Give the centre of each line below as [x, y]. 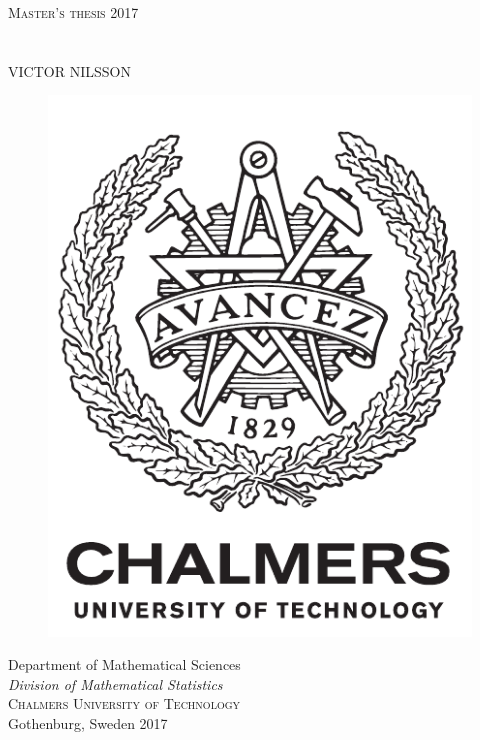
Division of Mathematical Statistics [115, 683]
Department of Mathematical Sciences [124, 664]
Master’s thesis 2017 [73, 12]
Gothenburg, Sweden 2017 [88, 722]
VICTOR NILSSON [69, 70]
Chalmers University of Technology [124, 703]
